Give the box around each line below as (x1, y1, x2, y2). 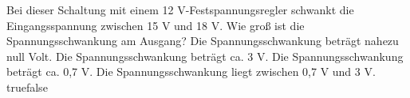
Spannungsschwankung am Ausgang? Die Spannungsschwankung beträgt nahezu (6, 32, 399, 49)
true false (6, 78, 48, 95)
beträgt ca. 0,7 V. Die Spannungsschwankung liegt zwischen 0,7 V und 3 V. (6, 63, 376, 80)
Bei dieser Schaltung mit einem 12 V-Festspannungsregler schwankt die (6, 2, 354, 17)
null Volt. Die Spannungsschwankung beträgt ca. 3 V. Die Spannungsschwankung (6, 47, 404, 64)
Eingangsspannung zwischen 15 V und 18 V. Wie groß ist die (6, 17, 305, 33)
